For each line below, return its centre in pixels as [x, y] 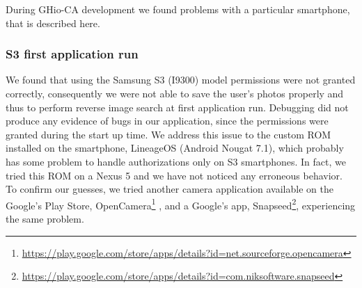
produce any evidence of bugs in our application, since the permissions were [167, 121]
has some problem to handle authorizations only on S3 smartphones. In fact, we [176, 161]
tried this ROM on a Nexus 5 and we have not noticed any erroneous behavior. [174, 175]
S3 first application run [72, 54]
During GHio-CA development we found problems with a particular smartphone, [178, 9]
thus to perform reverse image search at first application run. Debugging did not [177, 107]
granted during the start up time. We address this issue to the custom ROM [168, 134]
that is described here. [53, 23]
